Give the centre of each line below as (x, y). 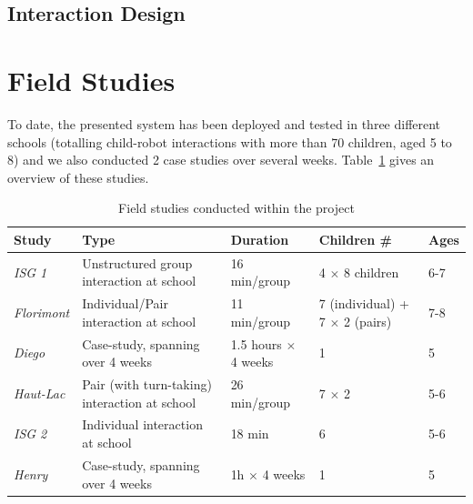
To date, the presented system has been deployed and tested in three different (224, 123)
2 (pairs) (368, 321)
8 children (372, 272)
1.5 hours (256, 343)
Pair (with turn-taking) (147, 384)
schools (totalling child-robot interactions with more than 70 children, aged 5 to (230, 141)
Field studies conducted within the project (236, 208)
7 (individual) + (364, 303)
